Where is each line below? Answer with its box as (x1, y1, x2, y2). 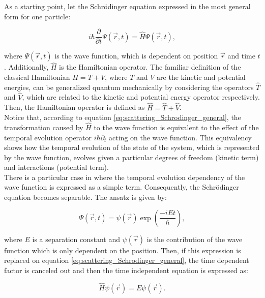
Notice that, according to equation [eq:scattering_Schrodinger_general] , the (4, 112, 241, 123)
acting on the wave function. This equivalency (109, 132, 252, 142)
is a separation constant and (32, 233, 121, 244)
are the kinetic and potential (157, 72, 246, 82)
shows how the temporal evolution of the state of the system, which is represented (4, 142, 260, 153)
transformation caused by (4, 122, 83, 132)
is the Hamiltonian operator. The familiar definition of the (59, 62, 241, 72)
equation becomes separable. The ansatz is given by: (4, 192, 167, 202)
